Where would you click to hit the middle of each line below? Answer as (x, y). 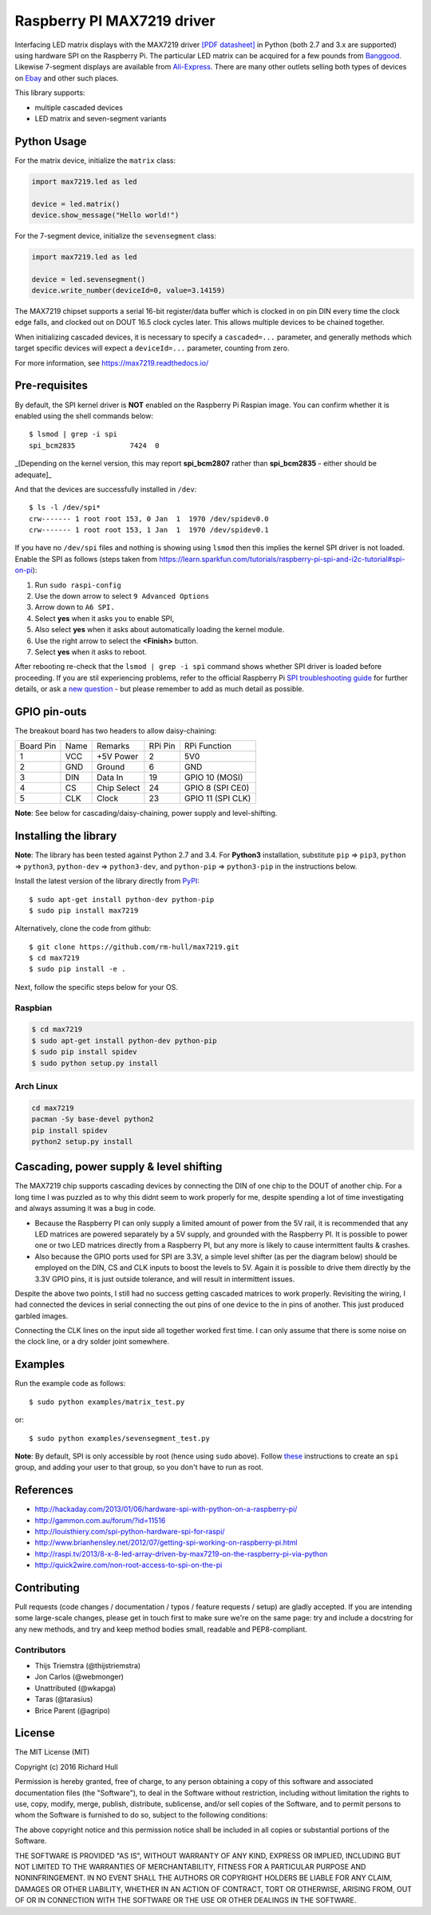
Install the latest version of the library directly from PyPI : (107, 881)
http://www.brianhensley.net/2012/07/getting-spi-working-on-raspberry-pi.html (166, 1543)
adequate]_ (33, 474)
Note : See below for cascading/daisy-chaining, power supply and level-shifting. (146, 813)
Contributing (47, 1588)
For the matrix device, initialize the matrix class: (95, 160)
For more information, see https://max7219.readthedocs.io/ (112, 362)
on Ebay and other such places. (67, 78)
